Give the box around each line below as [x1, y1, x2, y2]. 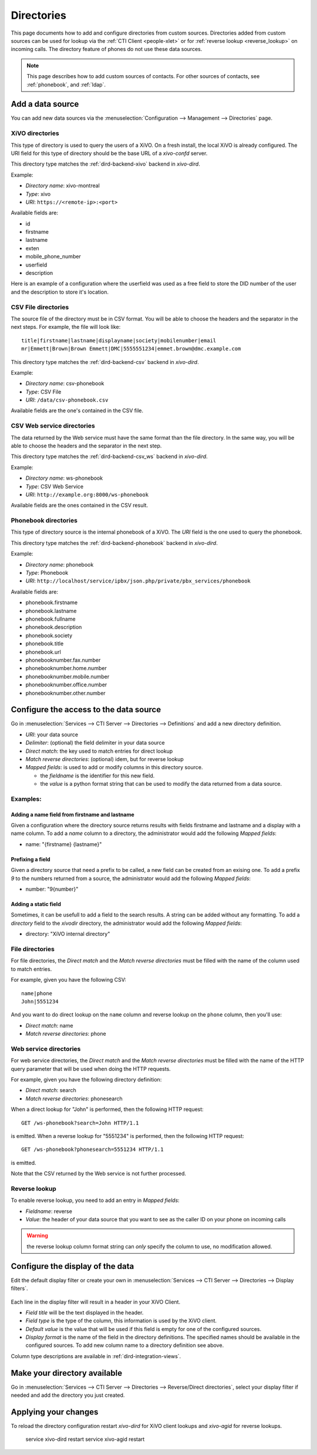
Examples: [11, 794, 42, 803]
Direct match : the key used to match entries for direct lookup [25, 747, 173, 755]
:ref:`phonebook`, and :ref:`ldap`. [26, 81, 106, 88]
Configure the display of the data [11, 1261, 134, 1271]
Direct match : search [25, 1087, 76, 1094]
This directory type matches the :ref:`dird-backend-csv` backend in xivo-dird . [11, 358, 199, 365]
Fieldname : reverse [25, 1207, 73, 1215]
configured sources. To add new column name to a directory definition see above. [25, 1342, 224, 1349]
